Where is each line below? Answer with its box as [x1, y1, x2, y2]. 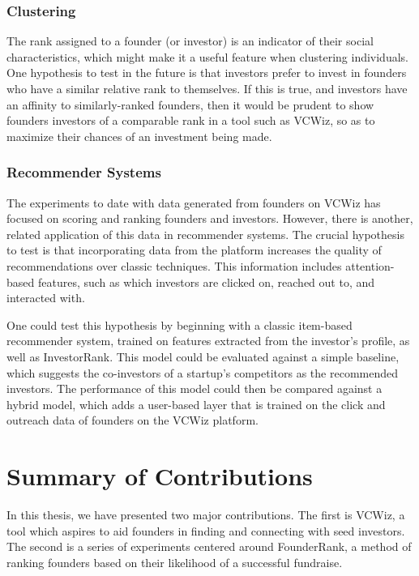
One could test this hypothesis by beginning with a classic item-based [6, 316, 353, 333]
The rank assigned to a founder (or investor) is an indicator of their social [6, 32, 374, 49]
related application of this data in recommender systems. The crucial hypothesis [6, 225, 404, 242]
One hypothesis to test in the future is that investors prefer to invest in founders [6, 64, 407, 81]
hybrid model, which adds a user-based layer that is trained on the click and [6, 395, 386, 412]
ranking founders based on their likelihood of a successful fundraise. [6, 553, 343, 570]
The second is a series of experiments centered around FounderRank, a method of [6, 538, 412, 555]
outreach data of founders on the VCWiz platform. [6, 412, 259, 429]
